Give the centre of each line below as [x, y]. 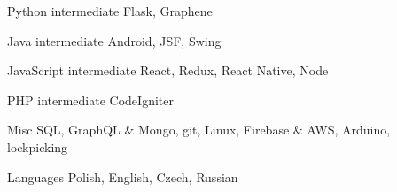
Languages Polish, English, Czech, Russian [123, 177]
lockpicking [38, 146]
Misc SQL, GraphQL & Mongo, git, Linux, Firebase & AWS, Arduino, [199, 130]
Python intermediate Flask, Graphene [110, 11]
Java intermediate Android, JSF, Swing [114, 40]
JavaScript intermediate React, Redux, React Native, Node [168, 70]
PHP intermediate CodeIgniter [90, 100]
